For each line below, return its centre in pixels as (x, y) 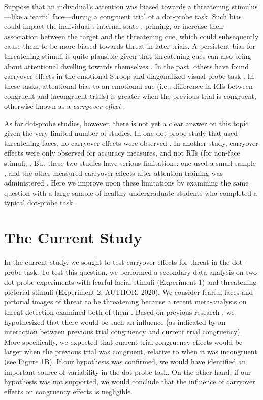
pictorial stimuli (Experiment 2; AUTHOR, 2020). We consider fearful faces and (129, 291)
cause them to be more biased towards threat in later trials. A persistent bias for (130, 46)
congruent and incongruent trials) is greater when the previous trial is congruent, (130, 96)
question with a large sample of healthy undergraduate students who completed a (131, 192)
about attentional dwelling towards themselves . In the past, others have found (126, 66)
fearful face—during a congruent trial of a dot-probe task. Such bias (136, 16)
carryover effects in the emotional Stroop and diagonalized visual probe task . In (129, 76)
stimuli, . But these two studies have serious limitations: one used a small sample (130, 162)
